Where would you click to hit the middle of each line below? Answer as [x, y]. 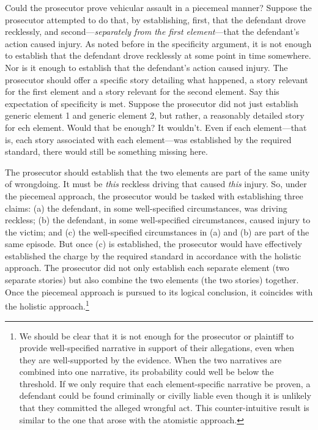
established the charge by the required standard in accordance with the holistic [153, 255]
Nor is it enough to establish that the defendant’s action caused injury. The [146, 67]
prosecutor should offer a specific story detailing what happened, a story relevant [157, 79]
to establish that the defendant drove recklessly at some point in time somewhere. [158, 55]
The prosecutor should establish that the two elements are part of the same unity [157, 172]
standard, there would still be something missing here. [106, 151]
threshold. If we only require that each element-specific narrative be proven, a [165, 383]
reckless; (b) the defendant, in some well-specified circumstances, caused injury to [158, 220]
